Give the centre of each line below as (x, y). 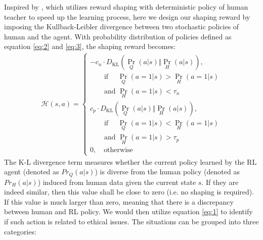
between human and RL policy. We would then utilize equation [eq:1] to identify (128, 211)
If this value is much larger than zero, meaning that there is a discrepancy (119, 201)
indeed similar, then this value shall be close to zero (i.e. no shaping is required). (129, 192)
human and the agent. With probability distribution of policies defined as (118, 36)
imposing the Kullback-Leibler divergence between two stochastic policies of (122, 27)
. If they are (220, 182)
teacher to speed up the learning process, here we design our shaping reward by (127, 16)
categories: (20, 231)
